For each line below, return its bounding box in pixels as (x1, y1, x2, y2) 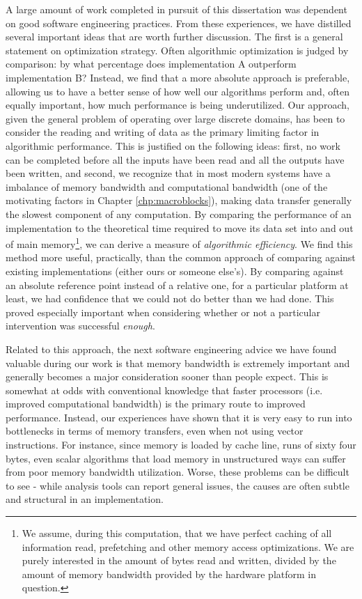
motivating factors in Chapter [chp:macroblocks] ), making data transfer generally (6, 193, 352, 208)
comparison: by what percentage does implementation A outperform (6, 56, 297, 71)
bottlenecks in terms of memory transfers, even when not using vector (6, 423, 304, 438)
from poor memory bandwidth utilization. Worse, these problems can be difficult (6, 465, 349, 479)
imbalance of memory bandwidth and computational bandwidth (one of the (6, 179, 328, 194)
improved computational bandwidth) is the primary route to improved (6, 396, 306, 411)
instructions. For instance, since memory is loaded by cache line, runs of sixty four (6, 437, 356, 452)
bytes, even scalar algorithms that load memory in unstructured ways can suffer (6, 451, 346, 465)
